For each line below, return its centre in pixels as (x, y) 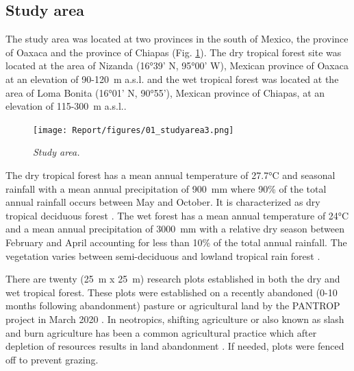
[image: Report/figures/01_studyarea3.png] (134, 130)
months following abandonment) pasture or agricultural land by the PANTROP (173, 306)
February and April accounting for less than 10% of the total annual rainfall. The (176, 242)
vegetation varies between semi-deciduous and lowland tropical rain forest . (163, 255)
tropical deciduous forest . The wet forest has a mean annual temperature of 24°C (177, 215)
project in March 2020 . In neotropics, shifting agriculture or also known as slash (175, 319)
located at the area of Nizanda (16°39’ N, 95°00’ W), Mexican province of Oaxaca (177, 65)
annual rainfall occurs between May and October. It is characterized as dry (163, 202)
